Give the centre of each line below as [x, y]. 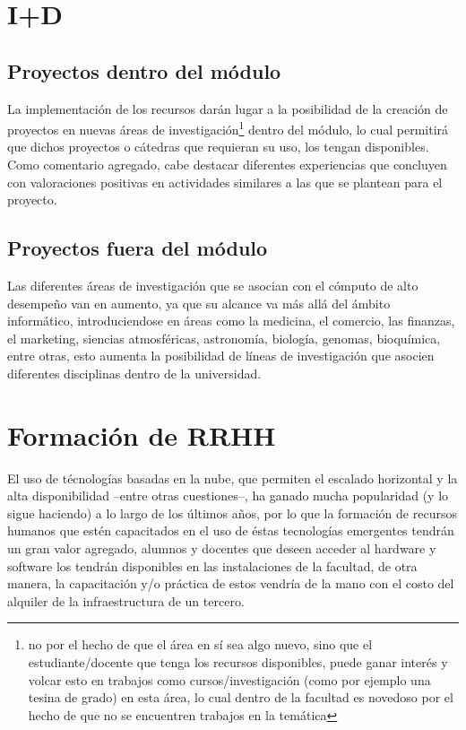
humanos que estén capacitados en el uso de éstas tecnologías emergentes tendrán [231, 530]
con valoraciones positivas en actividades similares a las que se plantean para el [225, 182]
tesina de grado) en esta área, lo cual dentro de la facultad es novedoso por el [241, 697]
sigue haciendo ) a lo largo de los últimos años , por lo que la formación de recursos [232, 513]
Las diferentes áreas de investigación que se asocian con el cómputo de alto [213, 285]
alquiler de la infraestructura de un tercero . [126, 600]
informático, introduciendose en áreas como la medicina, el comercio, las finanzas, [231, 321]
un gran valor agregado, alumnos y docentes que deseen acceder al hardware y [222, 548]
